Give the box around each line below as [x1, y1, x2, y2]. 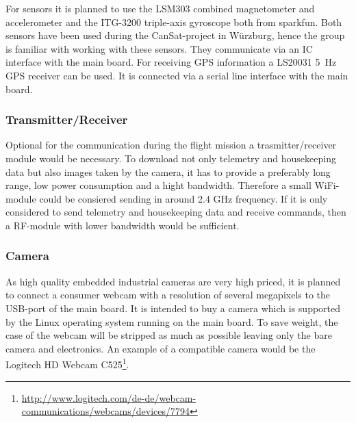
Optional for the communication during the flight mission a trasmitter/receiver [5, 138, 337, 152]
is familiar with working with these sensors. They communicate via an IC [5, 41, 313, 55]
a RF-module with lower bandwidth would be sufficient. [5, 218, 240, 232]
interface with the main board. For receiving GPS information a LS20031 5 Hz [5, 55, 337, 69]
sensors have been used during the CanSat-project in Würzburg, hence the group [5, 28, 345, 42]
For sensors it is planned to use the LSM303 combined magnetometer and [5, 1, 315, 15]
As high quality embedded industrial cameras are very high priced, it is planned [5, 274, 341, 288]
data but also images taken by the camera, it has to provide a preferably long [5, 164, 331, 179]
